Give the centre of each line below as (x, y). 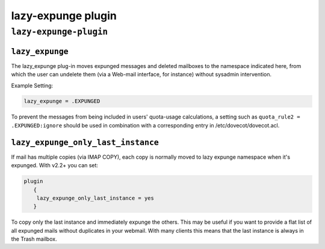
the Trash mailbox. (34, 239)
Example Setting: (32, 85)
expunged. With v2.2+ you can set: (55, 165)
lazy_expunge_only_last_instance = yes (95, 198)
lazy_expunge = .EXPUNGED (62, 101)
